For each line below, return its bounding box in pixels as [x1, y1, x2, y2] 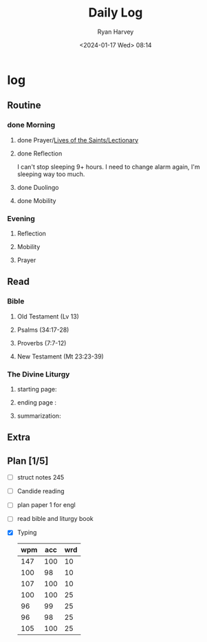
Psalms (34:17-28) [17, 325, 69, 334]
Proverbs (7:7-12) [17, 339, 67, 347]
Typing [17, 528, 37, 537]
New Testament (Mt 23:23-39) [17, 352, 105, 361]
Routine [7, 100, 41, 111]
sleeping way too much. [17, 170, 85, 178]
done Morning [7, 120, 56, 130]
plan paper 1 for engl [17, 501, 76, 509]
